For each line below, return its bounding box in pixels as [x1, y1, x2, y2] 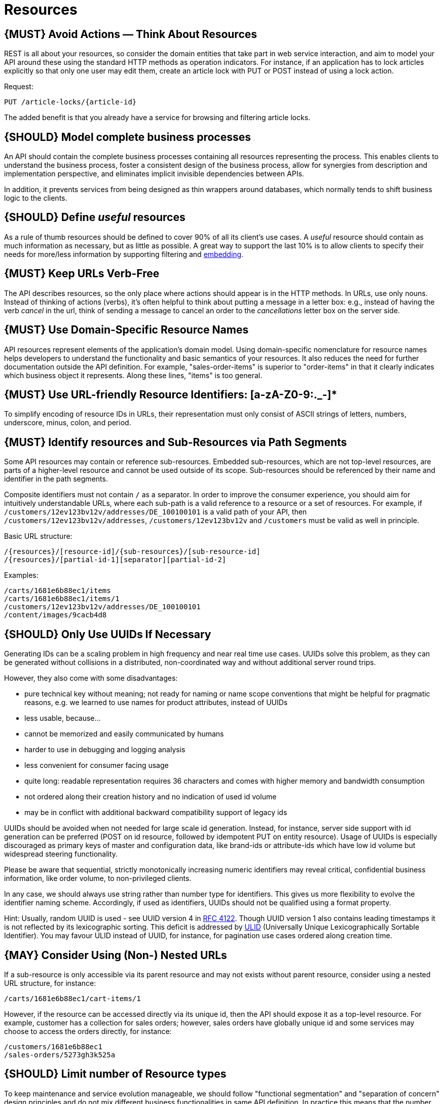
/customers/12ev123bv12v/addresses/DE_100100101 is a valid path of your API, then [4, 507, 307, 517]
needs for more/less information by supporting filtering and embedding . [4, 249, 244, 259]
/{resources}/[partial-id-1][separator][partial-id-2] [4, 556, 227, 564]
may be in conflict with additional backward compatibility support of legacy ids [24, 808, 287, 817]
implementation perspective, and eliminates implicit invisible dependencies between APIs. [4, 169, 304, 178]
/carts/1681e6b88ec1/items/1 [4, 595, 120, 603]
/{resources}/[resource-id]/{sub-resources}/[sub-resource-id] [4, 547, 261, 556]
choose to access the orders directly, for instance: [4, 1026, 172, 1036]
